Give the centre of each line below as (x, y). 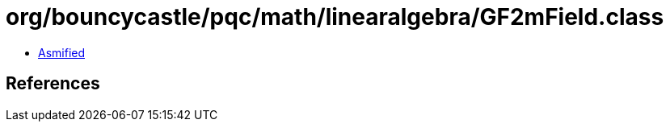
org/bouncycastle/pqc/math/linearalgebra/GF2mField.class (335, 17)
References (53, 84)
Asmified (62, 52)
